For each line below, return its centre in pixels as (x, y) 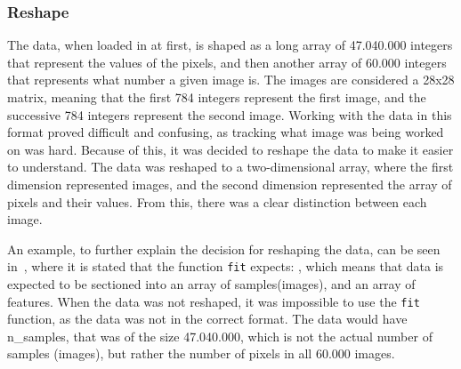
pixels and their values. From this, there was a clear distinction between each (217, 201)
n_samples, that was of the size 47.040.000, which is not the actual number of (220, 336)
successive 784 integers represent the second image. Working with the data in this (230, 114)
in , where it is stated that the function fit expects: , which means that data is (226, 266)
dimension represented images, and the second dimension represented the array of (230, 184)
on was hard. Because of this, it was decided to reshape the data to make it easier (230, 149)
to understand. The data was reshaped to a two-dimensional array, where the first (230, 167)
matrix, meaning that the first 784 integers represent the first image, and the (217, 97)
